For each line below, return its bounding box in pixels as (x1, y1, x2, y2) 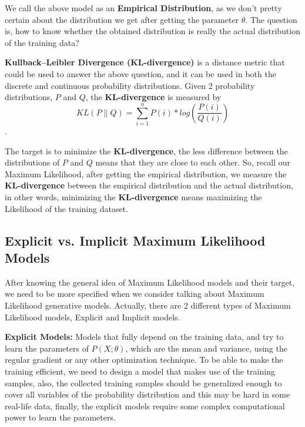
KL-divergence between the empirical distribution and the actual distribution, (5, 179, 293, 191)
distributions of (5, 156, 60, 168)
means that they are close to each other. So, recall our (95, 156, 291, 168)
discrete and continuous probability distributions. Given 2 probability (5, 79, 255, 91)
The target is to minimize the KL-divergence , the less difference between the (5, 144, 288, 157)
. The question (245, 13, 297, 25)
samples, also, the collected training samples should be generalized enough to (5, 376, 282, 389)
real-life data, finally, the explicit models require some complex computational (5, 399, 285, 412)
